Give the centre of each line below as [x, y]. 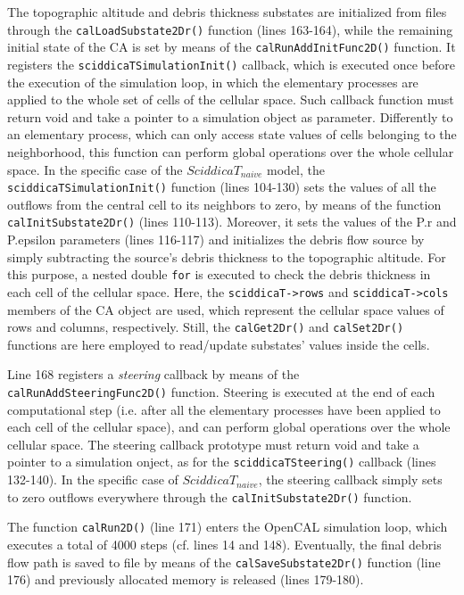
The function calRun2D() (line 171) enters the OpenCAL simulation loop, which [228, 527]
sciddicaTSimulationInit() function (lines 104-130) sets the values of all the [222, 187]
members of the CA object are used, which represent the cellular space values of [226, 309]
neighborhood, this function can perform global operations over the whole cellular [231, 151]
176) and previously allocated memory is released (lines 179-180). [186, 579]
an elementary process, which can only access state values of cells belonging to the [232, 134]
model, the [296, 169]
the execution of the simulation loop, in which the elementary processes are [213, 82]
